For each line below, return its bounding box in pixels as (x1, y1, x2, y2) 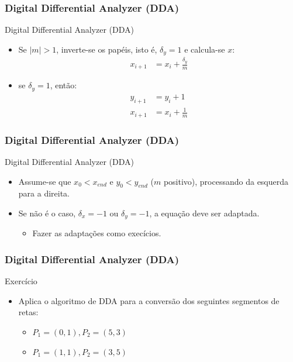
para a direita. (18, 187, 70, 199)
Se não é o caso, (18, 206, 76, 219)
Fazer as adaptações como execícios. (32, 227, 161, 239)
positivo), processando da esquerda (163, 175, 289, 187)
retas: (18, 306, 39, 318)
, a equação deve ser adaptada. (149, 206, 260, 219)
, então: (50, 79, 77, 91)
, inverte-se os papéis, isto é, (56, 43, 157, 55)
